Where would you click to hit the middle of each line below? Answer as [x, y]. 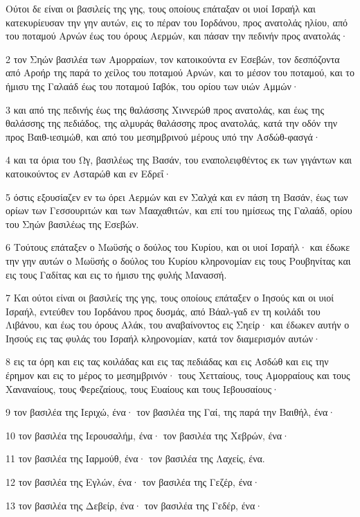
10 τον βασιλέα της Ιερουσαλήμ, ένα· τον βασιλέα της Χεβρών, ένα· [147, 435]
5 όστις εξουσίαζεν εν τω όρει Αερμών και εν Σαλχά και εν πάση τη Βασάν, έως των [177, 196]
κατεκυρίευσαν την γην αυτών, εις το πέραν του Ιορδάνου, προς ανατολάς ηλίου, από [177, 22]
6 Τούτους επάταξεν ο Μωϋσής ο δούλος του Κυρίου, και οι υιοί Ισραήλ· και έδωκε [178, 247]
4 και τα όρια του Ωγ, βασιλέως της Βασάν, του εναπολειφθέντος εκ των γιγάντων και [179, 160]
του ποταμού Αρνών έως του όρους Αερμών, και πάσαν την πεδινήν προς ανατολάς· [177, 36]
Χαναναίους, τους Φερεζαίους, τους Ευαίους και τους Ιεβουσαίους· [142, 388]
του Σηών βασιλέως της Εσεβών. [72, 224]
